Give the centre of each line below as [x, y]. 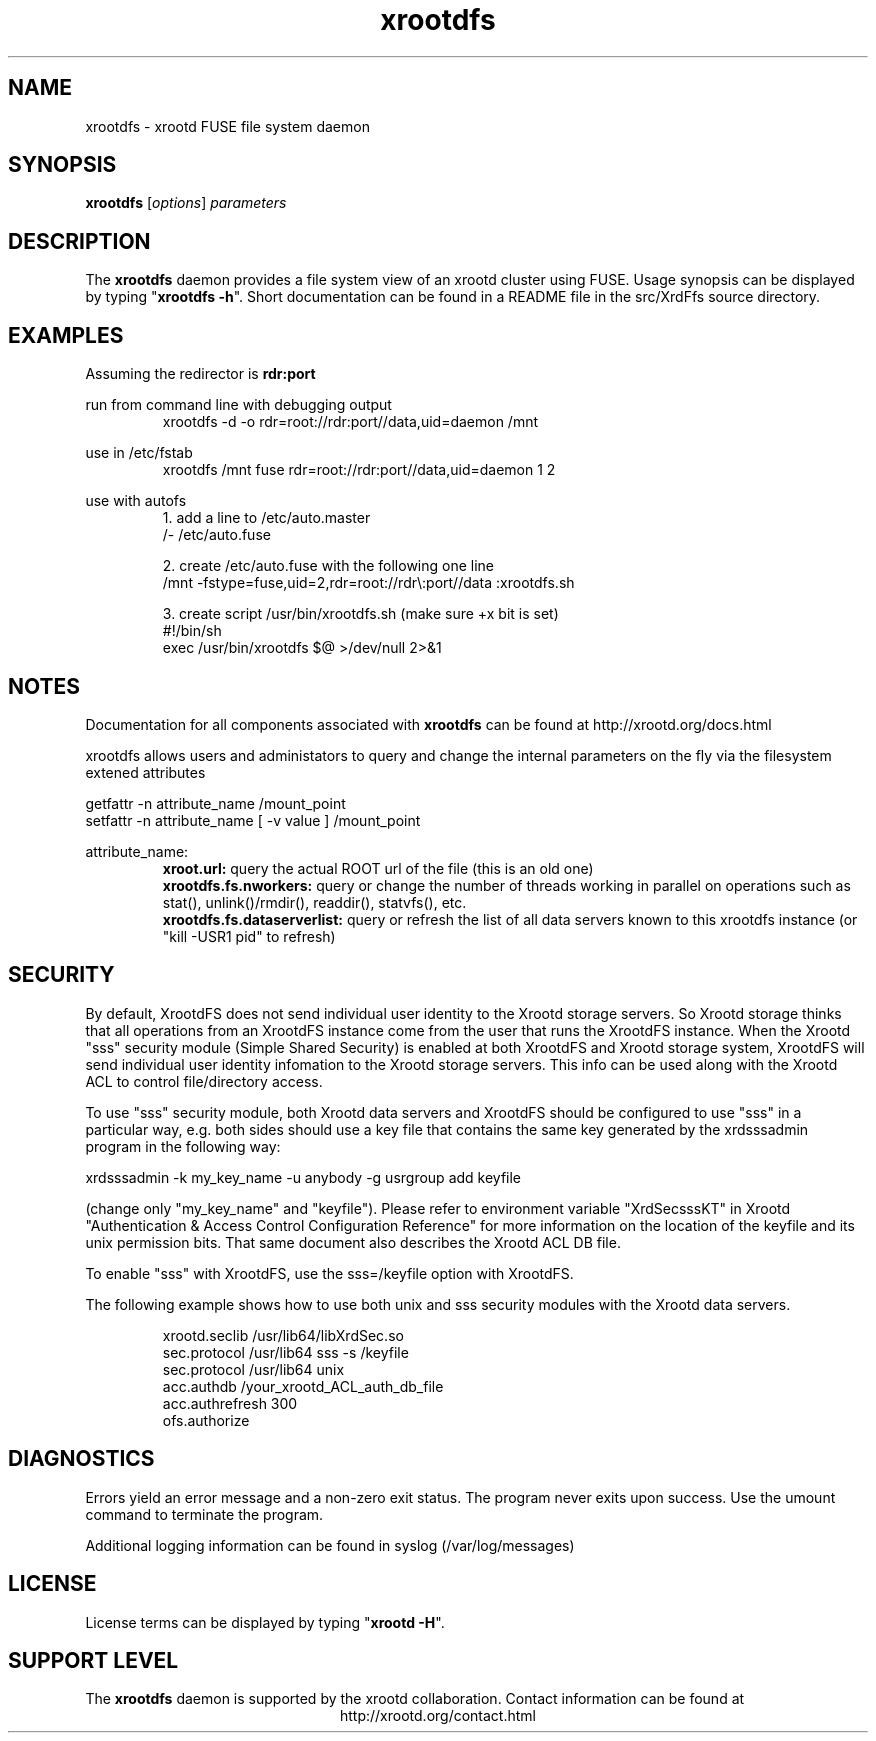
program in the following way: [183, 1146]
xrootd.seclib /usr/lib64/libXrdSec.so [283, 1335]
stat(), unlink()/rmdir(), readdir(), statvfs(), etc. [314, 902]
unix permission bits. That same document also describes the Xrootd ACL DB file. [353, 1242]
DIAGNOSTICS [81, 1459]
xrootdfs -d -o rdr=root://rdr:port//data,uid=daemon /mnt [350, 422]
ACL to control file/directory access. [204, 1081]
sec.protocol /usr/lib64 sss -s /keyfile [285, 1352]
